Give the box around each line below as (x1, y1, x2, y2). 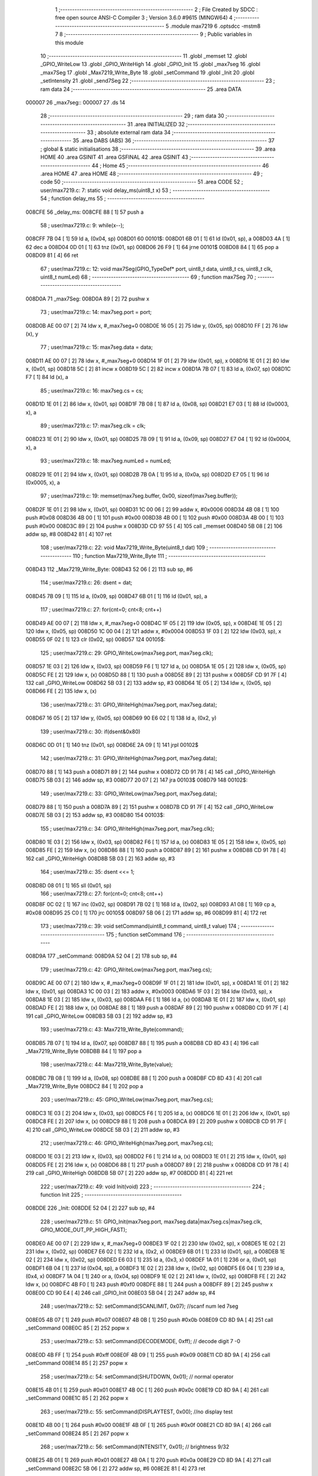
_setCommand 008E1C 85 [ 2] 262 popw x (25, 1395, 129, 1402)
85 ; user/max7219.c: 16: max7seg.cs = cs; (40, 387, 144, 394)
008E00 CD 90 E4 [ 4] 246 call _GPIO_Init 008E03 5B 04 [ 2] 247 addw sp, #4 (25, 1289, 216, 1296)
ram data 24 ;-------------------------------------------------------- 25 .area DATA (40, 86, 241, 93)
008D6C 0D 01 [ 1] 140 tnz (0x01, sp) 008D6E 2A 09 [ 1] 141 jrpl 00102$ (25, 741, 198, 748)
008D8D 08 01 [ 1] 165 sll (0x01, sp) (25, 881, 112, 889)
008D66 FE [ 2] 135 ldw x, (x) (25, 688, 97, 695)
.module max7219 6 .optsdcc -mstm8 (170, 22, 261, 30)
